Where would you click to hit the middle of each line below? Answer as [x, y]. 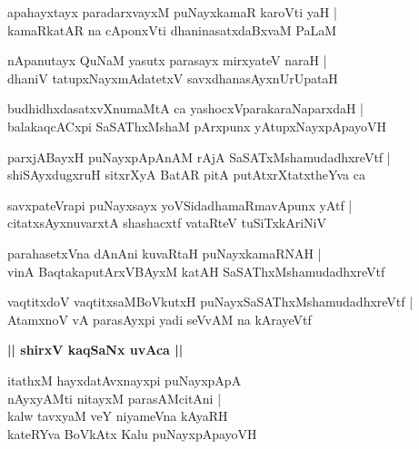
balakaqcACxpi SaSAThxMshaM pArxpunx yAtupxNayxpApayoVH [197, 126]
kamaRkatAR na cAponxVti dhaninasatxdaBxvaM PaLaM [172, 29]
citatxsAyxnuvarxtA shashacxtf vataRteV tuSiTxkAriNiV [167, 223]
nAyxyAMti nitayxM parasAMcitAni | [115, 398]
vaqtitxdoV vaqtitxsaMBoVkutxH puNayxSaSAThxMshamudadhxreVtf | [210, 302]
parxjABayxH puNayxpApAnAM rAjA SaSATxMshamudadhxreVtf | [199, 156]
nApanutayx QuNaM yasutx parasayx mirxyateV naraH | [167, 60]
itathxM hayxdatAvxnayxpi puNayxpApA [125, 380]
